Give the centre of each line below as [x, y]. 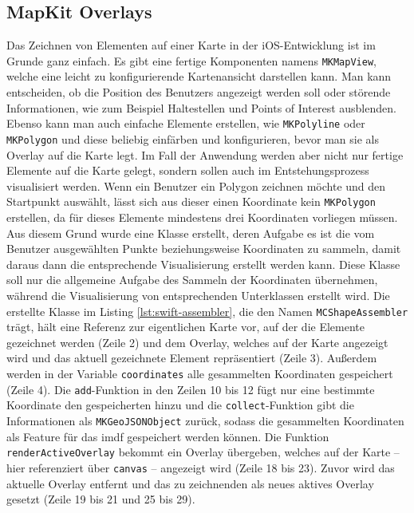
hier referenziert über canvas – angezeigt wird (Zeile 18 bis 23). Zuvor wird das [201, 467]
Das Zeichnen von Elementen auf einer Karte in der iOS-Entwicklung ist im [191, 45]
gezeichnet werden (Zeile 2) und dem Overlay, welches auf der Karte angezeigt [197, 342]
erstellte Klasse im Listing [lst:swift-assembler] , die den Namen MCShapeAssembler [207, 311]
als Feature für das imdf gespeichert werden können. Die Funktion [168, 436]
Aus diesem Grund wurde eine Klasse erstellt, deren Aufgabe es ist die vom [191, 233]
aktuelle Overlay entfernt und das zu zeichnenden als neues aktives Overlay [190, 483]
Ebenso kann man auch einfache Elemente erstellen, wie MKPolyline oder [186, 123]
